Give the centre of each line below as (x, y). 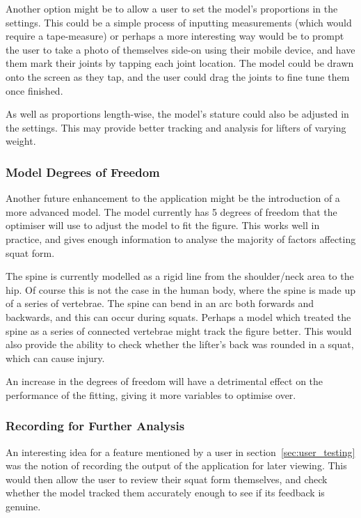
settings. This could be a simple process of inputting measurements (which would (179, 22)
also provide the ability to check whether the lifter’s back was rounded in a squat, (180, 344)
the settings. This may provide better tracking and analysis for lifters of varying (176, 127)
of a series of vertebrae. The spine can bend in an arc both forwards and (160, 303)
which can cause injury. (55, 358)
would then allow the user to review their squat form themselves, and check (167, 479)
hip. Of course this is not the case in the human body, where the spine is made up (180, 289)
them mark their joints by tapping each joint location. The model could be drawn (180, 63)
